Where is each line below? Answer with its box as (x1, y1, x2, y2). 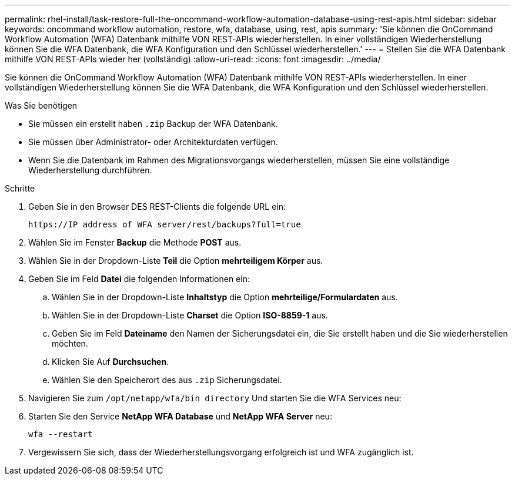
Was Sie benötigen (5, 100, 78, 110)
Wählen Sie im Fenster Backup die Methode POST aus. (28, 237, 242, 247)
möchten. (52, 338, 88, 348)
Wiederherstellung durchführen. (28, 165, 152, 175)
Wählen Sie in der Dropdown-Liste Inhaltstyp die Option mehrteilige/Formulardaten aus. (52, 292, 398, 302)
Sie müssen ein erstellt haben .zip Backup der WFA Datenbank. (28, 119, 278, 129)
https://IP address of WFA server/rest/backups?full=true (28, 220, 301, 229)
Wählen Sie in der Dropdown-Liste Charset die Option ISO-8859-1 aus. (52, 310, 328, 320)
